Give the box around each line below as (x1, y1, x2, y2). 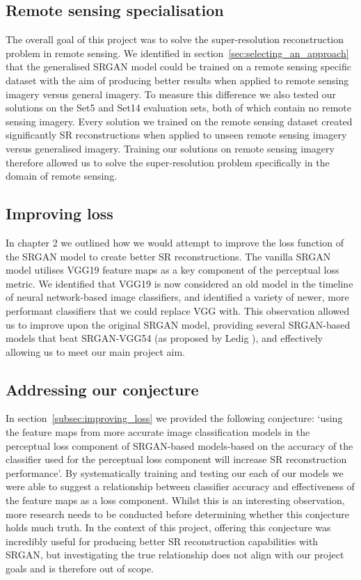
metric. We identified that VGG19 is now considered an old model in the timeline (6, 276, 353, 290)
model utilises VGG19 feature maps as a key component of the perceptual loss (6, 262, 339, 277)
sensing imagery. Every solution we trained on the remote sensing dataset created (6, 113, 353, 128)
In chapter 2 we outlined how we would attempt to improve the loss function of (6, 235, 344, 249)
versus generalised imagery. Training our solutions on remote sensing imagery (6, 141, 335, 155)
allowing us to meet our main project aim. (6, 344, 185, 359)
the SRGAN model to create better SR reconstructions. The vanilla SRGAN (6, 249, 331, 263)
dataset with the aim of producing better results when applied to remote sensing (6, 72, 349, 87)
